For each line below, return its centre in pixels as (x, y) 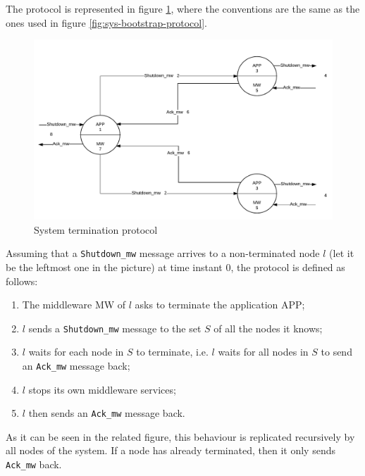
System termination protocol (96, 229)
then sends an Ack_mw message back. (107, 413)
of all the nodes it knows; (268, 328)
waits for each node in (76, 352)
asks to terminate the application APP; (220, 305)
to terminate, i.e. (172, 352)
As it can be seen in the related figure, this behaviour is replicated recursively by (180, 436)
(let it (342, 253)
